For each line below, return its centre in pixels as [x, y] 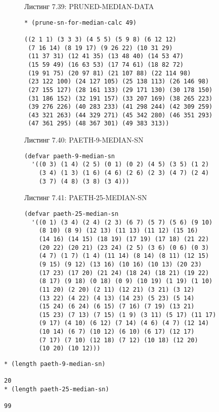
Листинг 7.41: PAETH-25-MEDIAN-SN [86, 197]
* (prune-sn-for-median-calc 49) [80, 22]
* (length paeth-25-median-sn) [57, 390]
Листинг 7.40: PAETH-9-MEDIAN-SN [84, 140]
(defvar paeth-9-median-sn [70, 156]
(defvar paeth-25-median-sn [72, 214]
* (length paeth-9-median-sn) [55, 364]
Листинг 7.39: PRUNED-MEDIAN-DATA [89, 6]
